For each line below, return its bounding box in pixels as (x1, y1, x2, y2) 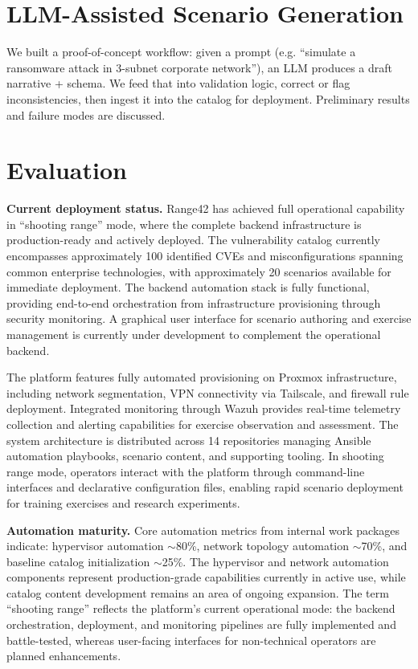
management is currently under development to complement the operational (6, 325, 381, 342)
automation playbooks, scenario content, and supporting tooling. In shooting (6, 447, 384, 464)
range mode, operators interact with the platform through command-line (6, 463, 365, 479)
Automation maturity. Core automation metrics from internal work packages (6, 521, 400, 538)
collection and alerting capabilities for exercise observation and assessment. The (6, 415, 399, 432)
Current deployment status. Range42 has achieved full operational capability (6, 200, 405, 217)
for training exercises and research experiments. (6, 494, 240, 511)
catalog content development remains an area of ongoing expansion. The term (6, 584, 389, 601)
